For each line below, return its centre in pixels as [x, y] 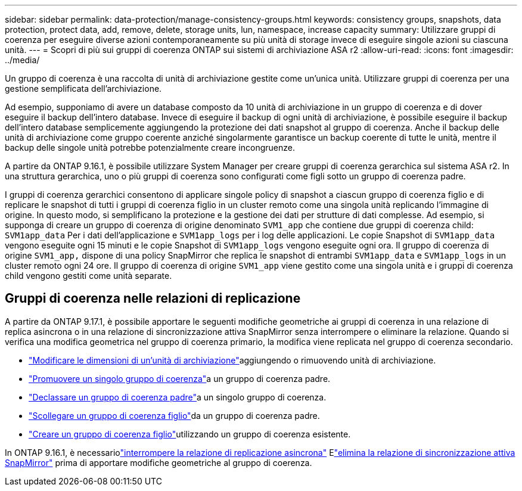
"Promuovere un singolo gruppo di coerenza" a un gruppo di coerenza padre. [180, 378]
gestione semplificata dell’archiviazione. [83, 88]
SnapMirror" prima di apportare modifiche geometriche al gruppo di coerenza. [159, 462]
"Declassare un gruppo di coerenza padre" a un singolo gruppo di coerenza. [178, 397]
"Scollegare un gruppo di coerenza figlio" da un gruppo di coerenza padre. [174, 415]
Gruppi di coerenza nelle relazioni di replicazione [153, 299]
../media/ [22, 60]
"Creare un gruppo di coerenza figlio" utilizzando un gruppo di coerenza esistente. [190, 434]
